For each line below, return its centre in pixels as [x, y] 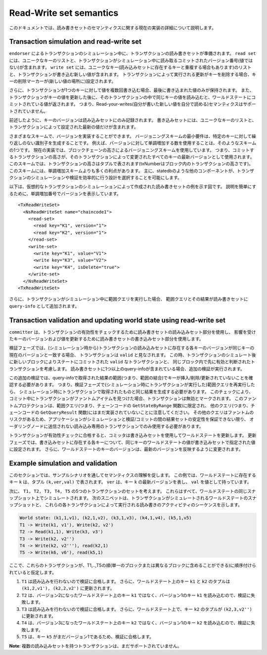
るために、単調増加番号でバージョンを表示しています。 [65, 193]
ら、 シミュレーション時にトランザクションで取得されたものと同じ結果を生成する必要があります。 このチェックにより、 [131, 392]
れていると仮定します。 [33, 572]
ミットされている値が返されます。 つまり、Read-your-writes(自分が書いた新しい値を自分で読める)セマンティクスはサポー [133, 104]
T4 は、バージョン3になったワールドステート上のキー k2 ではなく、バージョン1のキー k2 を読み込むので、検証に [136, 623]
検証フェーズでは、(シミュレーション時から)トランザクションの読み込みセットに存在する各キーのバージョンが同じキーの [132, 348]
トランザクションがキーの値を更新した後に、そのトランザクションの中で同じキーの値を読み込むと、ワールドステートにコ [133, 97]
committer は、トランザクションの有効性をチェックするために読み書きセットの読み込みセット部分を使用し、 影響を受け [133, 332]
